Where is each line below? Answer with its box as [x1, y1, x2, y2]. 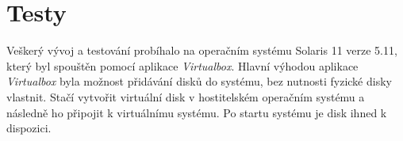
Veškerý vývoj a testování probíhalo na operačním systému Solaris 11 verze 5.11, [6, 42, 397, 59]
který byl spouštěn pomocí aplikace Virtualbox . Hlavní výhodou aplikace [6, 57, 359, 74]
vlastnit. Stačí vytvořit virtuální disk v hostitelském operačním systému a [6, 88, 365, 105]
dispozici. [6, 120, 52, 136]
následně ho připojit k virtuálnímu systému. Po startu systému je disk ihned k [6, 104, 387, 120]
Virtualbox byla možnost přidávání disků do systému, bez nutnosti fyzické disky [6, 73, 392, 90]
